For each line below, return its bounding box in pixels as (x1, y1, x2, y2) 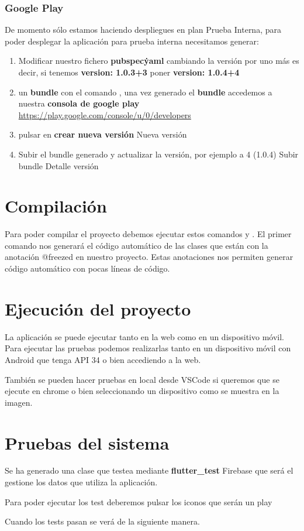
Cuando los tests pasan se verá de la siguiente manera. (5, 515, 200, 527)
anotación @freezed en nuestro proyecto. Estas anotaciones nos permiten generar (5, 251, 293, 263)
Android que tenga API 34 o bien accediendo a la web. (5, 353, 201, 365)
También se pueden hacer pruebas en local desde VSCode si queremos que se (5, 373, 279, 385)
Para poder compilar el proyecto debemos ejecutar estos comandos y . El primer (5, 228, 292, 240)
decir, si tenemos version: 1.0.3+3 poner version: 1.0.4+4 (18, 66, 240, 78)
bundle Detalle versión (18, 159, 99, 172)
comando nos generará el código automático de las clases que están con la (5, 239, 268, 251)
